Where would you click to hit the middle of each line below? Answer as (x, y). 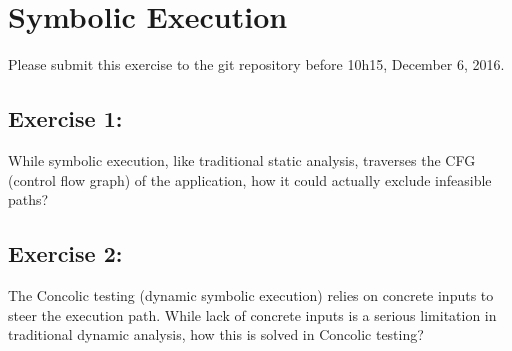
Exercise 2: (65, 253)
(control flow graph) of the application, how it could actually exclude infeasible (250, 179)
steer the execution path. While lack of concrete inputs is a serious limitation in (252, 314)
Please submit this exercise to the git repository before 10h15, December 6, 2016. (256, 64)
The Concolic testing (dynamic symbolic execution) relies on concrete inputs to (251, 294)
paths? (28, 199)
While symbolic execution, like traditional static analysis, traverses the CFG (242, 159)
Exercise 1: (65, 118)
